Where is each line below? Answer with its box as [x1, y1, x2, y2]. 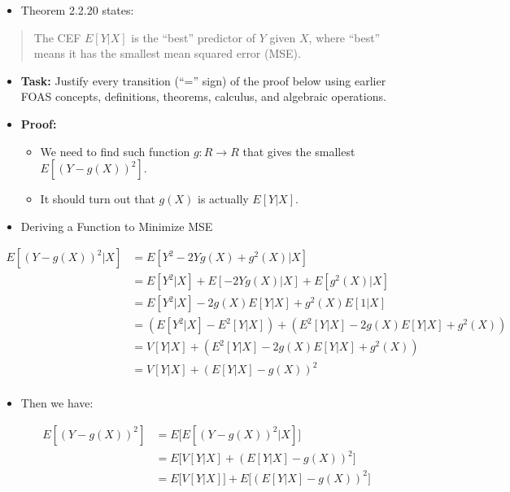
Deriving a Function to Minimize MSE [20, 217, 213, 234]
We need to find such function [40, 142, 190, 159]
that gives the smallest [242, 142, 355, 159]
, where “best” [308, 28, 381, 46]
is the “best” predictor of [131, 28, 255, 46]
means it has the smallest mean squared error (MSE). [33, 45, 301, 62]
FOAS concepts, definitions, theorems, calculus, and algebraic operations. [20, 88, 386, 105]
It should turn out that [40, 190, 155, 207]
